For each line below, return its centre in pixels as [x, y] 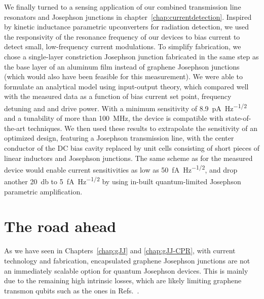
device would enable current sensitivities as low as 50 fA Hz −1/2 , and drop [121, 169]
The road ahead [60, 226]
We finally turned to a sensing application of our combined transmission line [123, 7]
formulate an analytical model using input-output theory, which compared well [126, 86]
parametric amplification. [43, 191]
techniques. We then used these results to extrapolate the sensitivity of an [142, 128]
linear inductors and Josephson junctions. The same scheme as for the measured [128, 158]
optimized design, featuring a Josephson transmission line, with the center [119, 138]
